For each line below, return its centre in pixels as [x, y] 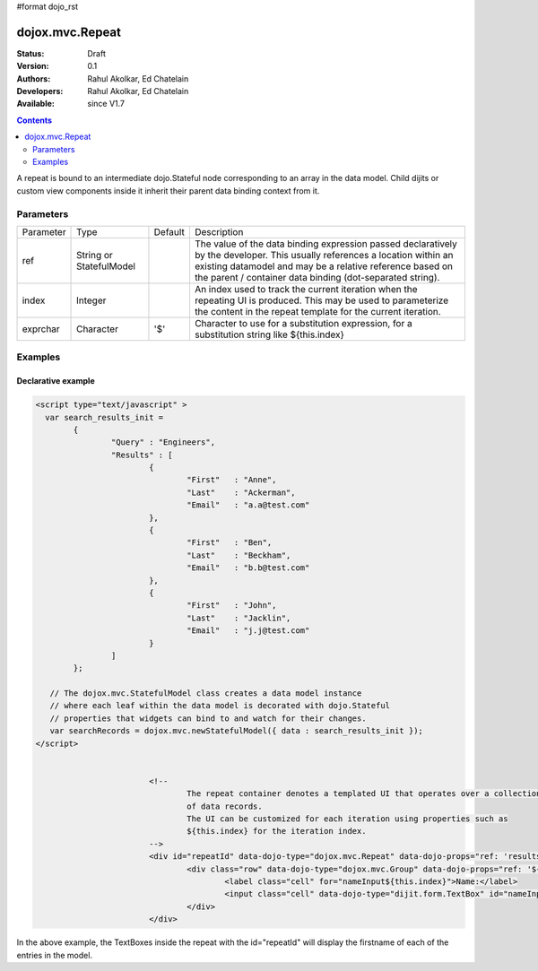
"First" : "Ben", [230, 543]
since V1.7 [106, 104]
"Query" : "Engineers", [163, 442]
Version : [33, 66]
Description [219, 231]
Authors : [34, 78]
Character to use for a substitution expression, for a [303, 323]
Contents [35, 120]
